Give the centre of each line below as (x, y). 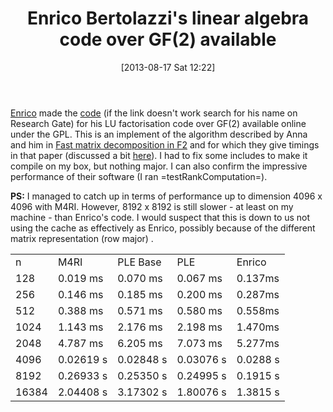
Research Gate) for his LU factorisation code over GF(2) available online (158, 123)
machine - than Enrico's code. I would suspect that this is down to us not (160, 217)
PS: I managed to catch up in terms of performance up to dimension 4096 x (166, 196)
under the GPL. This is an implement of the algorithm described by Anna (159, 134)
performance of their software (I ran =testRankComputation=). (139, 176)
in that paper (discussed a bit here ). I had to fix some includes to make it (159, 155)
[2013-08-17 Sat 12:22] (168, 67)
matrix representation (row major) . (82, 238)
